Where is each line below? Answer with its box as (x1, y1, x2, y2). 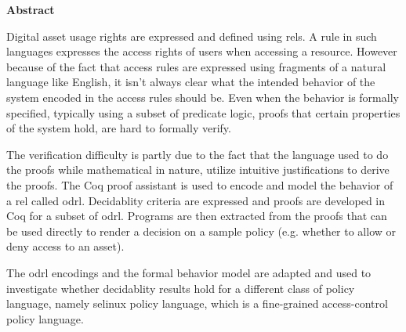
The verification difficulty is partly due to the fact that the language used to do (6, 146, 389, 162)
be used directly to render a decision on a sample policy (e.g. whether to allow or (6, 222, 397, 239)
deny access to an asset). (6, 238, 125, 254)
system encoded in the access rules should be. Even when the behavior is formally (6, 88, 399, 105)
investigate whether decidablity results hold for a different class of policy (6, 280, 355, 296)
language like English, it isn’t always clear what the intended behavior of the (6, 74, 375, 90)
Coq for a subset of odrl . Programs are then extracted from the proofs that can (6, 207, 387, 224)
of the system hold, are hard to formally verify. (6, 120, 231, 136)
